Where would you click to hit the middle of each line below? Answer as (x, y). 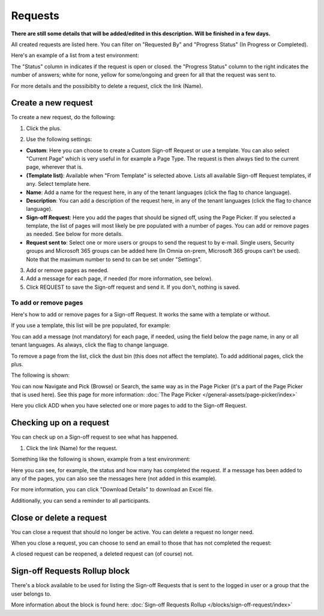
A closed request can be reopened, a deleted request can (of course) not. (102, 554)
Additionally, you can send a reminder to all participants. (80, 500)
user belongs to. (31, 594)
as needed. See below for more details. (74, 234)
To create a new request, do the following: (63, 117)
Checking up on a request (60, 423)
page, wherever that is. (55, 167)
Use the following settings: (59, 139)
